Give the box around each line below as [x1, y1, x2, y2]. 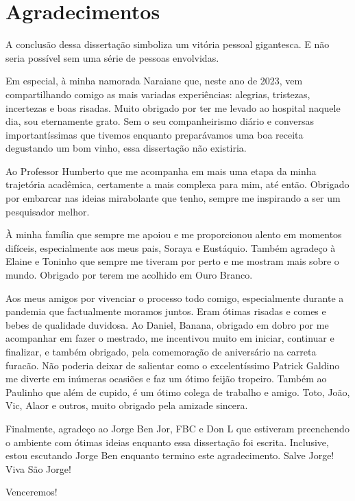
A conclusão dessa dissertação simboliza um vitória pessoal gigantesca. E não [5, 37, 330, 51]
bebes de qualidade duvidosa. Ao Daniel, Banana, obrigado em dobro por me [5, 317, 329, 331]
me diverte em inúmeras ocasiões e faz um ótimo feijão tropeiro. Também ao [5, 371, 327, 386]
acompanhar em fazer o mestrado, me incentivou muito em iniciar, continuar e [5, 331, 334, 345]
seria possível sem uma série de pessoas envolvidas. [5, 50, 219, 65]
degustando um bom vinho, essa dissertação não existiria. [5, 141, 247, 155]
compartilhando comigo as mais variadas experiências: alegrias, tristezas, [5, 86, 310, 101]
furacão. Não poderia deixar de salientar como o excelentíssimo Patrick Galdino [5, 358, 340, 372]
